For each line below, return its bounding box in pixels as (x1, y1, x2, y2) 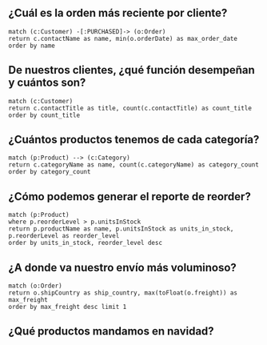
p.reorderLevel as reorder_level (8, 232, 120, 240)
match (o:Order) (8, 282, 62, 291)
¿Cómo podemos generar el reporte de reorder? (8, 190, 252, 203)
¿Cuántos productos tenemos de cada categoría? (8, 133, 260, 146)
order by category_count (8, 168, 91, 176)
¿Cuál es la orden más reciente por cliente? (8, 6, 228, 20)
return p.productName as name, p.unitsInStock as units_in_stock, (8, 225, 234, 233)
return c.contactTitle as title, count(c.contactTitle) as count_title (8, 104, 252, 112)
